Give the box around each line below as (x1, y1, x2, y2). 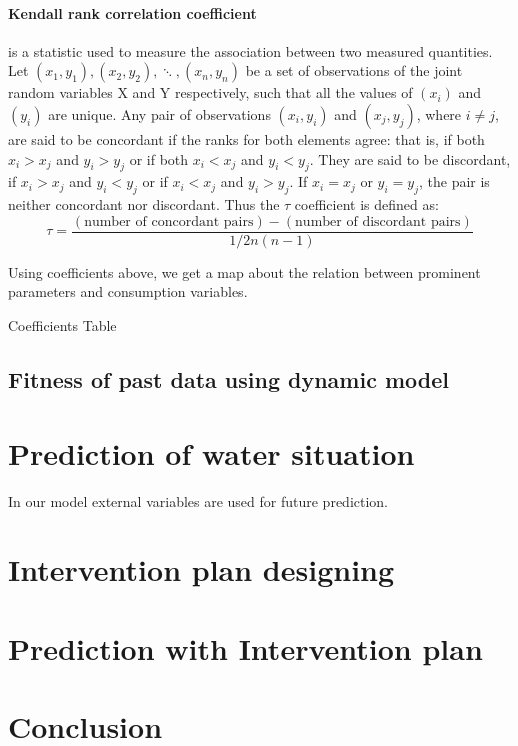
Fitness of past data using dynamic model (8, 364, 449, 394)
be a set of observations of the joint (245, 60, 463, 81)
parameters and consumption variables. (8, 281, 248, 302)
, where (416, 103, 462, 124)
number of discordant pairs (295, 214, 461, 229)
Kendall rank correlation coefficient (8, 2, 257, 23)
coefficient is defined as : (294, 194, 439, 215)
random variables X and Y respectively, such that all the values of (8, 82, 413, 103)
